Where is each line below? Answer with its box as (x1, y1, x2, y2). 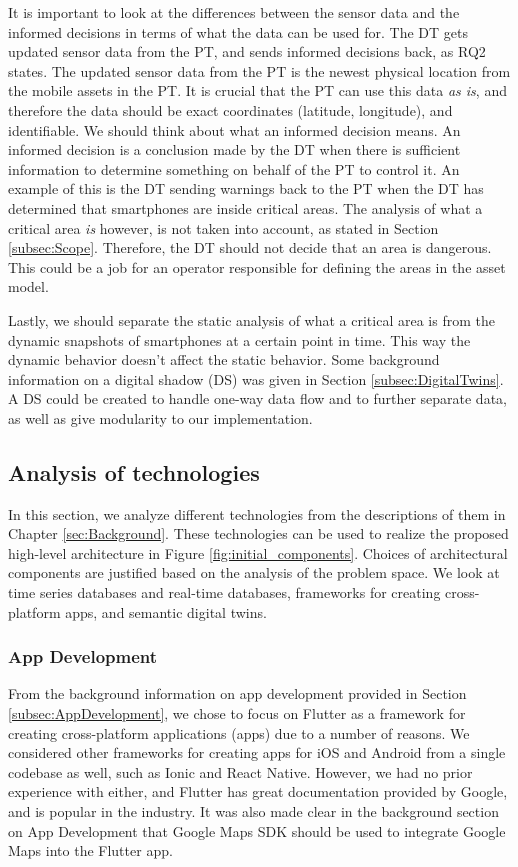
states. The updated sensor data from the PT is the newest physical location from (8, 60, 511, 81)
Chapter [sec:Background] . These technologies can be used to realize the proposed (8, 523, 509, 544)
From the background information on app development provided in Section (8, 683, 467, 704)
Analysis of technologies (8, 456, 260, 487)
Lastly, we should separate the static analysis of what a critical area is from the (8, 309, 495, 330)
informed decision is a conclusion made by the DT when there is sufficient (8, 139, 461, 160)
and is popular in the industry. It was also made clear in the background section (8, 801, 499, 822)
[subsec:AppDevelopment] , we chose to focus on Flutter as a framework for (8, 703, 466, 724)
